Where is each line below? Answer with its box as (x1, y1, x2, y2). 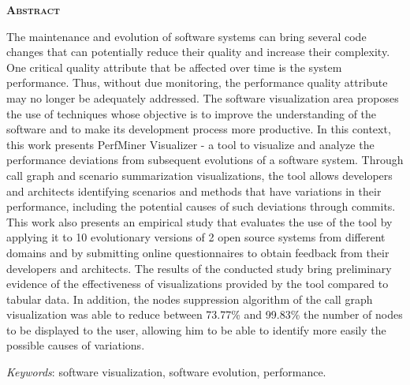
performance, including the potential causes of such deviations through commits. (6, 198, 396, 215)
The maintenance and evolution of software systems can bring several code (6, 28, 367, 44)
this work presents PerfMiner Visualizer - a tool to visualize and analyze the (6, 136, 375, 152)
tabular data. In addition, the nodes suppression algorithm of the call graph (6, 290, 373, 307)
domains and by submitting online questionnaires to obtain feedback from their (6, 244, 389, 260)
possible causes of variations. (6, 337, 145, 353)
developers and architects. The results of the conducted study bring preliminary (6, 260, 392, 276)
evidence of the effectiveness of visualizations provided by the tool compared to (6, 275, 389, 292)
